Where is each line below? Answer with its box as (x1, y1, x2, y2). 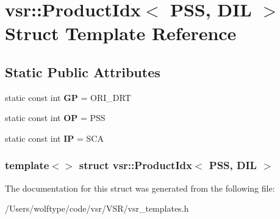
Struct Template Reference (5, 21, 237, 46)
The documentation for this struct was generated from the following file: (5, 181, 275, 194)
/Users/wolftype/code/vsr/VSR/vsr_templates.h (5, 202, 189, 215)
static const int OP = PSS (5, 111, 106, 124)
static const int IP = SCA (5, 131, 104, 144)
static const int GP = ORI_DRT (5, 91, 131, 103)
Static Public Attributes (5, 62, 160, 81)
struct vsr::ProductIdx (79, 158, 192, 173)
